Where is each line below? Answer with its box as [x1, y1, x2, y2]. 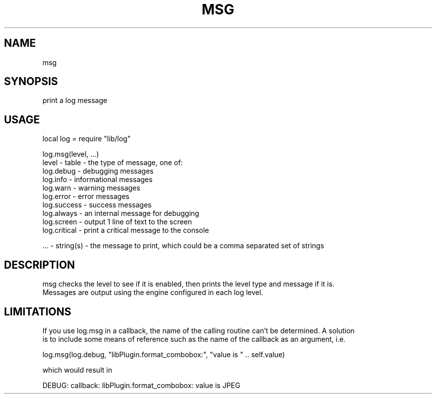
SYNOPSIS [4, 75, 58, 88]
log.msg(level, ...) [42, 150, 99, 159]
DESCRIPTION [4, 258, 75, 271]
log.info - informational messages [42, 175, 153, 184]
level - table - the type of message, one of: [42, 158, 183, 167]
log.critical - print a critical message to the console [42, 226, 209, 235]
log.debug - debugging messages [42, 167, 154, 176]
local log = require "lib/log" [42, 134, 131, 143]
